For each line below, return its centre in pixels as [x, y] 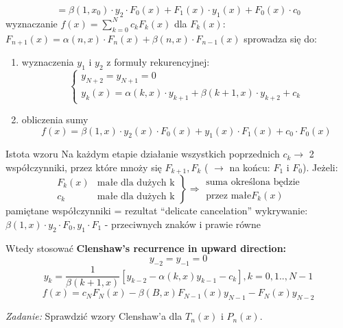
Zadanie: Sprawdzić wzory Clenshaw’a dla [94, 316]
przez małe [229, 195]
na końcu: [250, 167]
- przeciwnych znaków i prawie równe [182, 224]
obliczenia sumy [55, 119]
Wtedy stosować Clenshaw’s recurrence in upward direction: [146, 248]
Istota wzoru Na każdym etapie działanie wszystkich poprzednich [143, 154]
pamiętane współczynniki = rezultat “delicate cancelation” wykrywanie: [157, 211]
